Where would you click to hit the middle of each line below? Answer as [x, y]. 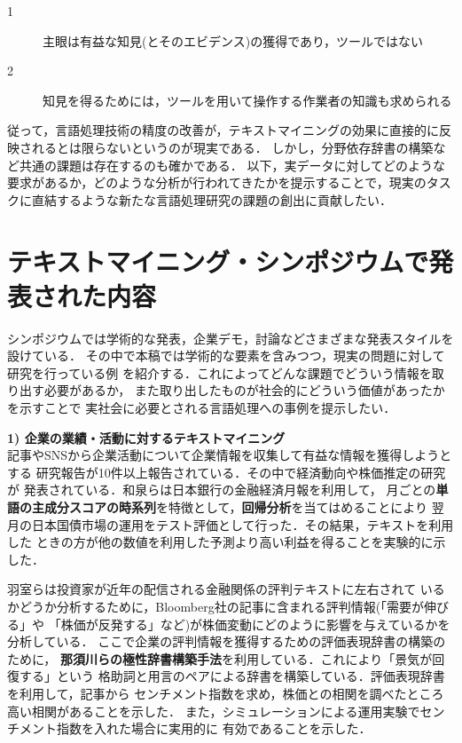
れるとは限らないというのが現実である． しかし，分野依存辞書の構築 [232, 147]
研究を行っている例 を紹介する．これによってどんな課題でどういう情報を [219, 372]
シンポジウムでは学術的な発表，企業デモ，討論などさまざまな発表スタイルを [231, 338]
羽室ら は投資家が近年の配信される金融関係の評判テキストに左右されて [212, 589]
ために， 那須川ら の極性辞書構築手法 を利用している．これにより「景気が [220, 658]
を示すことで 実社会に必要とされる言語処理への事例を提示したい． [202, 408]
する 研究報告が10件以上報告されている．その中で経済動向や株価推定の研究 [227, 472]
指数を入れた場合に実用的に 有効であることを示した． [214, 728]
